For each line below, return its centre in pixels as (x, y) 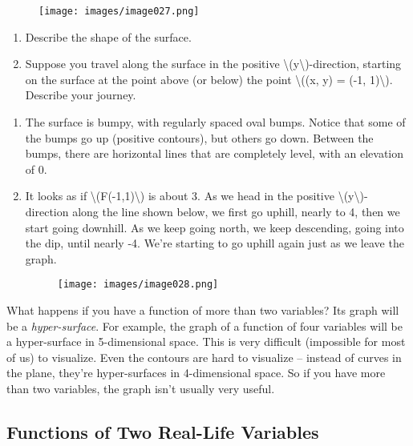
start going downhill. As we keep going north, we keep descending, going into (215, 227)
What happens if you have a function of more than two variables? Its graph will (203, 310)
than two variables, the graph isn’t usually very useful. (141, 388)
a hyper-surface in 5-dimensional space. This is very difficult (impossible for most (206, 342)
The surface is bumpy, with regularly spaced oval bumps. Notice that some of (215, 122)
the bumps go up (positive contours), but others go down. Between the (199, 137)
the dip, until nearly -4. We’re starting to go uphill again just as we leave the (215, 243)
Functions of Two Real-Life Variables (163, 431)
